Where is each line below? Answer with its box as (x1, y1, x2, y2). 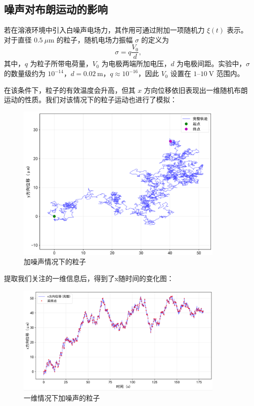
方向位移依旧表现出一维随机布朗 (144, 84, 248, 95)
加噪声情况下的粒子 (24, 256, 86, 267)
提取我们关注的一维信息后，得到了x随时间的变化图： (4, 273, 174, 283)
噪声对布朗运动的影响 (4, 1, 108, 17)
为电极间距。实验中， (176, 58, 246, 69)
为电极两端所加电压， (101, 58, 171, 69)
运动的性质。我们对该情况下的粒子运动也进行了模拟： (4, 94, 177, 105)
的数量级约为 (4, 68, 45, 79)
